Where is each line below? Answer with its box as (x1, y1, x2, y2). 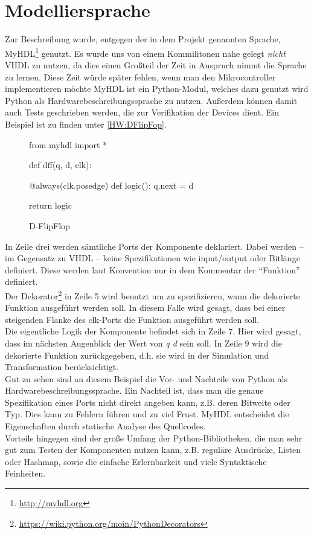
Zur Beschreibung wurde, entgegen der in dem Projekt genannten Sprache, (5, 33, 281, 45)
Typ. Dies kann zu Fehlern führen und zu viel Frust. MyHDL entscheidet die (5, 408, 289, 420)
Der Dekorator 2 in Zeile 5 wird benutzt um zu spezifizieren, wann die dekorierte (5, 287, 300, 302)
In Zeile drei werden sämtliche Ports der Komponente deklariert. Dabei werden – (5, 239, 304, 252)
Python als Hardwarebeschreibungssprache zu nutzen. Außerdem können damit (5, 94, 298, 106)
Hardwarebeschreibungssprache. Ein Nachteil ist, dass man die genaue (5, 384, 264, 397)
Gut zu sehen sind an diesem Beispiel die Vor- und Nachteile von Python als (5, 372, 287, 385)
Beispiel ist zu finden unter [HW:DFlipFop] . (5, 117, 167, 130)
